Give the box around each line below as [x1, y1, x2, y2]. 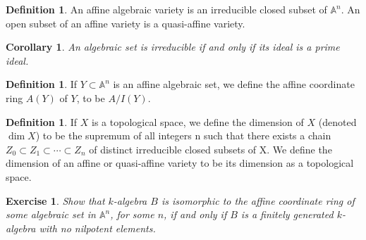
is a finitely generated [240, 207, 334, 222]
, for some [110, 207, 154, 222]
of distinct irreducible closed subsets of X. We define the [89, 141, 332, 156]
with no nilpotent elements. [39, 220, 156, 235]
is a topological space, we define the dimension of [92, 114, 304, 129]
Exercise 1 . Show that [6, 193, 105, 208]
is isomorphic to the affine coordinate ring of [161, 193, 355, 208]
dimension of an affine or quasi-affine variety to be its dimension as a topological [6, 156, 354, 170]
